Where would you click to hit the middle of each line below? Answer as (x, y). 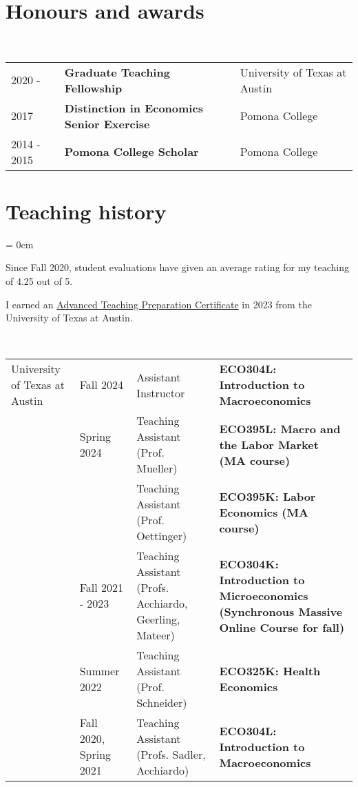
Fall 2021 (102, 588)
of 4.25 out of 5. (39, 281)
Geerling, (158, 619)
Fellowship (93, 88)
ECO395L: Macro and (280, 428)
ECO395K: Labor (267, 496)
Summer (99, 671)
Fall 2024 (102, 385)
